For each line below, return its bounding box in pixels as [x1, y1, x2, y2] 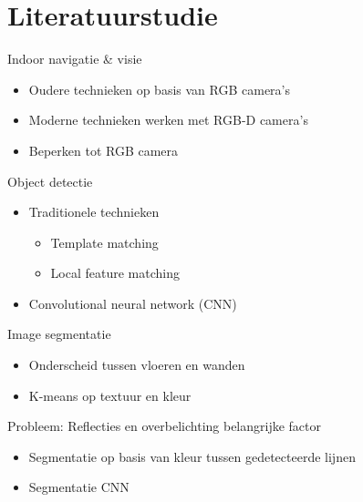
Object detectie [7, 171, 93, 190]
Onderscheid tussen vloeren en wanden [28, 355, 245, 374]
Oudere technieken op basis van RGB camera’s [28, 79, 290, 98]
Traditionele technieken [28, 202, 160, 221]
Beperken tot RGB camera [28, 140, 179, 159]
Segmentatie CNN [28, 477, 130, 497]
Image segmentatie [7, 324, 111, 343]
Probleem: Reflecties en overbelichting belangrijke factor [7, 416, 322, 435]
